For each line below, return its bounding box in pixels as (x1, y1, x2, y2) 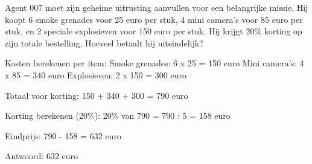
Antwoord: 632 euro (5, 150, 78, 162)
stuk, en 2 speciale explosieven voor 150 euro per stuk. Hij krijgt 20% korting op (5, 25, 302, 37)
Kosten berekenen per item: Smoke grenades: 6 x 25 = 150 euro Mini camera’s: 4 (5, 57, 304, 69)
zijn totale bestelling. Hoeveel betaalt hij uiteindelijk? (5, 36, 203, 49)
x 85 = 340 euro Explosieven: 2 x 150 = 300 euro (5, 68, 186, 81)
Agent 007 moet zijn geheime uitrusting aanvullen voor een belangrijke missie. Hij (5, 1, 308, 13)
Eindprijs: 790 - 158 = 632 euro (5, 129, 121, 142)
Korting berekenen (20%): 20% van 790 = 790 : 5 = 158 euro (5, 109, 231, 122)
